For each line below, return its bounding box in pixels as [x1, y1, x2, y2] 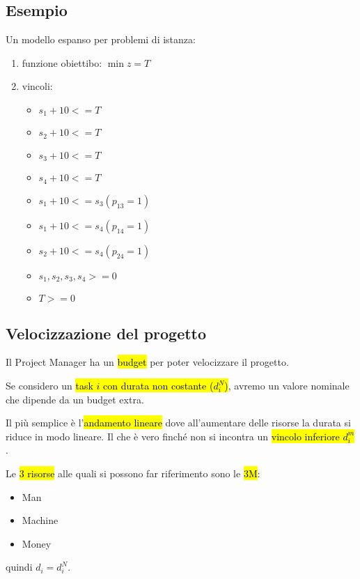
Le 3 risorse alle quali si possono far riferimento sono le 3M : [6, 466, 260, 481]
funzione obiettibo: [22, 55, 102, 70]
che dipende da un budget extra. [6, 392, 144, 406]
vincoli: [22, 79, 53, 93]
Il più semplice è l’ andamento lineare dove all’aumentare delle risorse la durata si [6, 415, 351, 430]
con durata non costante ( [102, 378, 214, 393]
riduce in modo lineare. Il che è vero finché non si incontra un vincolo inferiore [6, 429, 340, 443]
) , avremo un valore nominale [224, 378, 350, 393]
